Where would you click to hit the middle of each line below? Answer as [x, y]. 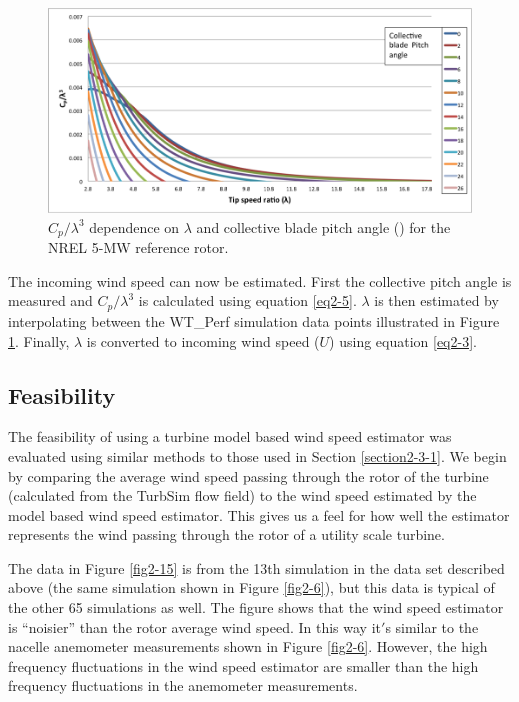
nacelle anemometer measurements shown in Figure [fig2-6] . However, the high [248, 646]
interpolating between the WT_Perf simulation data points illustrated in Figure [254, 320]
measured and [50, 300]
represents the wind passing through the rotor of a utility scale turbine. [226, 534]
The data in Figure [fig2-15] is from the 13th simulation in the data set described [256, 567]
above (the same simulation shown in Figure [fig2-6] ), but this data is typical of [251, 587]
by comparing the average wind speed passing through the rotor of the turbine [248, 475]
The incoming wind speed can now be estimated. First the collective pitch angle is [260, 280]
